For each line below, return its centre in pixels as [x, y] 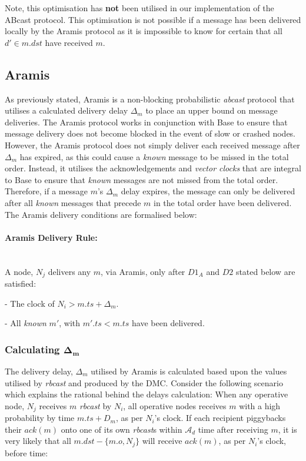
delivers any [69, 271]
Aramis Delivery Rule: [51, 237]
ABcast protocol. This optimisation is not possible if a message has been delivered [153, 19]
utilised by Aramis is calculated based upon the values [189, 371]
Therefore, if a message [46, 191]
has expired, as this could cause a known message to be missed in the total [154, 156]
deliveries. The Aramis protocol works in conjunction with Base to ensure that [146, 122]
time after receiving [233, 429]
